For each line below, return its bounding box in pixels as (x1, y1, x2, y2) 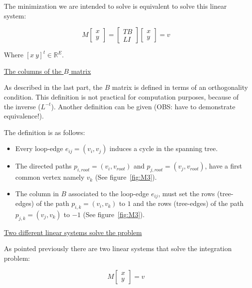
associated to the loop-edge (68, 188, 149, 198)
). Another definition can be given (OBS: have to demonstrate (51, 101, 236, 111)
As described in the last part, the (4, 82, 103, 92)
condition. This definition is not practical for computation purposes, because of (4, 91, 239, 102)
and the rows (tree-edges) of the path (133, 198, 244, 208)
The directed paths (15, 161, 72, 171)
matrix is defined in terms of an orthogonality (112, 82, 248, 92)
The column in (15, 188, 59, 198)
